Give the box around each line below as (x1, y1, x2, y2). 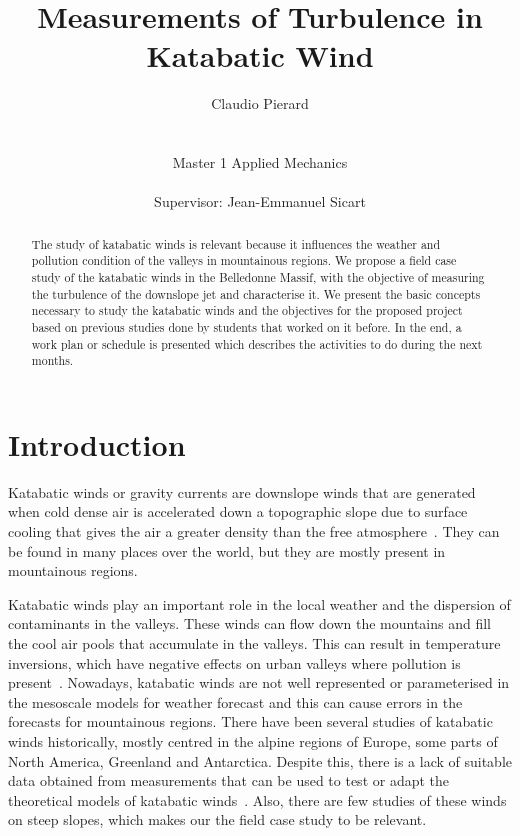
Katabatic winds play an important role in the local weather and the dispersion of (8, 593, 511, 614)
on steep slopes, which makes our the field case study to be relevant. (8, 809, 427, 830)
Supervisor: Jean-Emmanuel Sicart (154, 191, 366, 212)
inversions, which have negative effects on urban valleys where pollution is (8, 652, 461, 673)
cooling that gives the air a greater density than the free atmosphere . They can (8, 521, 500, 542)
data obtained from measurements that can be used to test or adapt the (8, 770, 450, 791)
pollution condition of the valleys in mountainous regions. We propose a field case (31, 252, 457, 269)
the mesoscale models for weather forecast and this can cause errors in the (8, 691, 463, 712)
